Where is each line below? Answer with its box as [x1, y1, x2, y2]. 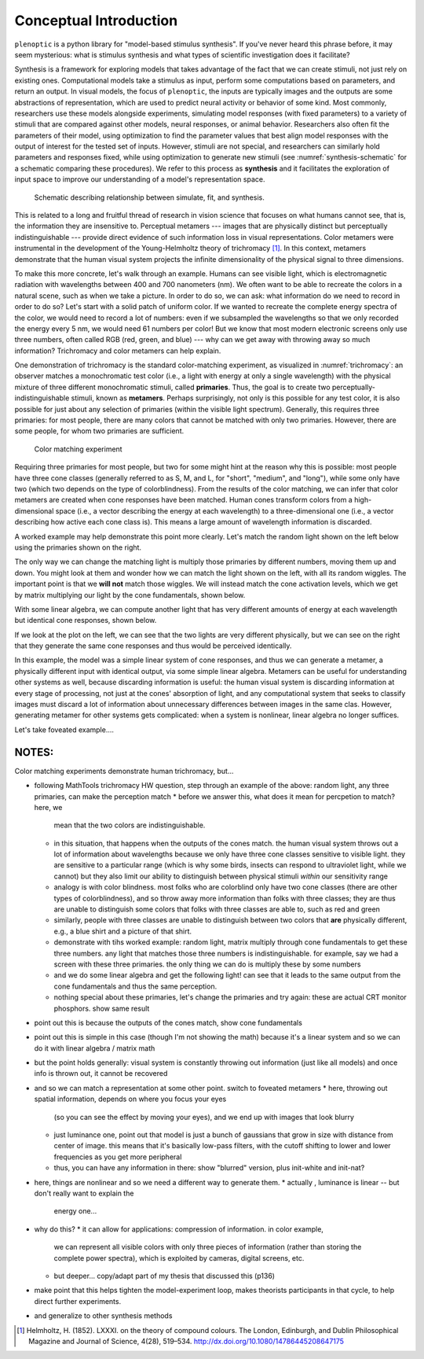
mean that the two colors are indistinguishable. [53, 820, 206, 830]
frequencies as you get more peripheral [53, 1152, 182, 1162]
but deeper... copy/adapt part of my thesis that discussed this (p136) [53, 1271, 275, 1280]
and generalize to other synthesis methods [34, 1311, 173, 1320]
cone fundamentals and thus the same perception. [53, 981, 217, 991]
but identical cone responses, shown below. [14, 616, 157, 625]
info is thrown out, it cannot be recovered [34, 1069, 168, 1078]
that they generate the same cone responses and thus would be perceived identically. [14, 641, 292, 650]
